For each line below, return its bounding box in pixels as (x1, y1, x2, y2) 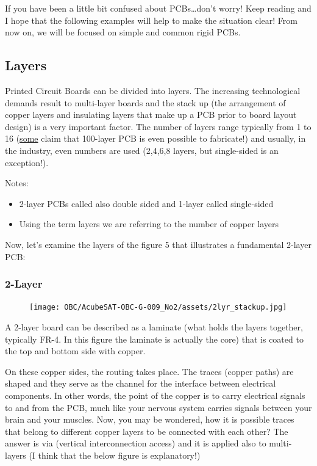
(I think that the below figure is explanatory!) (29, 448, 201, 461)
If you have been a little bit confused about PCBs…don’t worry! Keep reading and (5, 2, 312, 14)
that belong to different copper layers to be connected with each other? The (5, 424, 288, 437)
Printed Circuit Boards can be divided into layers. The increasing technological (5, 84, 301, 96)
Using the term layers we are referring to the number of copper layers (19, 217, 279, 230)
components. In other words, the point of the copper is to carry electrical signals (5, 388, 305, 401)
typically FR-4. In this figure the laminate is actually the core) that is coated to (5, 332, 304, 345)
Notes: (5, 177, 29, 189)
